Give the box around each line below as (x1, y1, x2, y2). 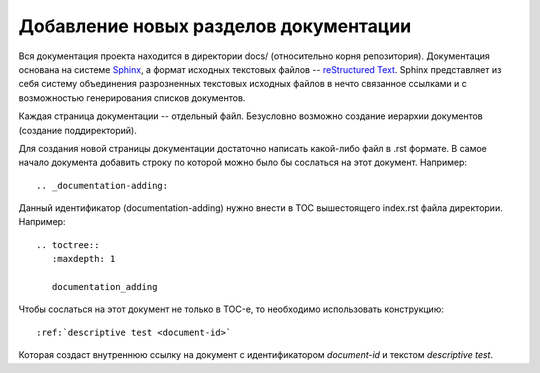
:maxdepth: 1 (51, 253, 116, 265)
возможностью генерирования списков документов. (18, 91, 246, 104)
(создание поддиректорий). (18, 124, 137, 136)
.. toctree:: (36, 239, 100, 250)
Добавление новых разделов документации (18, 15, 412, 37)
